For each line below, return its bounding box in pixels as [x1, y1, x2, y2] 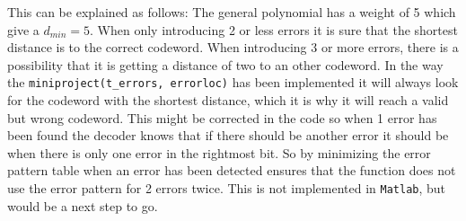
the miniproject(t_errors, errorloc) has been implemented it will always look [7, 73, 459, 92]
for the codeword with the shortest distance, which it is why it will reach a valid [7, 91, 449, 110]
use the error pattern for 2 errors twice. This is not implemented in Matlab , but [7, 179, 446, 197]
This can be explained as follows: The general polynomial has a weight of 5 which [7, 3, 456, 21]
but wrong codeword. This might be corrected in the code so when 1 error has [7, 108, 437, 127]
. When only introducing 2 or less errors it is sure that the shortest [90, 20, 458, 39]
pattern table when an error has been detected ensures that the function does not [7, 161, 456, 180]
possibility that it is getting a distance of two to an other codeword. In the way [7, 55, 444, 74]
